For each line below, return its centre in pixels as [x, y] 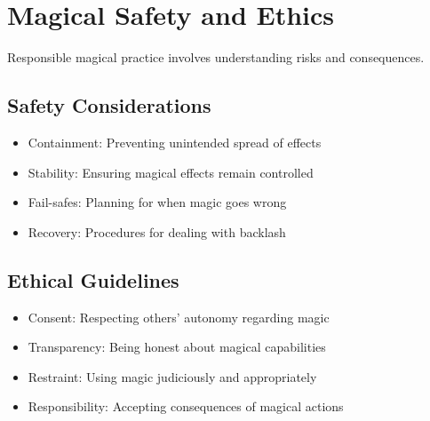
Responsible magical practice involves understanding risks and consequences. [216, 57]
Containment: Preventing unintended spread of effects [175, 142]
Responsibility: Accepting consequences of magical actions [186, 406]
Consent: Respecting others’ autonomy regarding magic [179, 317]
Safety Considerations [109, 105]
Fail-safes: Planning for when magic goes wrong [157, 202]
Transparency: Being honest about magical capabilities [177, 347]
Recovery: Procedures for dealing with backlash [157, 231]
